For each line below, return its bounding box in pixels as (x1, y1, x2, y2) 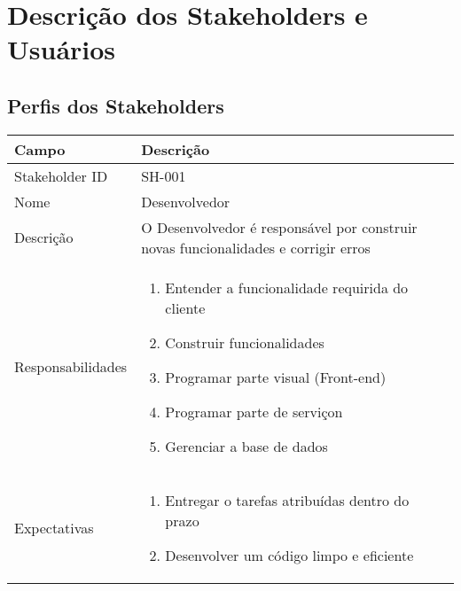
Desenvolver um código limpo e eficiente (165, 544, 414, 565)
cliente (165, 297, 206, 318)
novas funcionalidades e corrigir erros (141, 237, 371, 258)
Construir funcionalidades (165, 331, 324, 353)
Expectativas (14, 517, 94, 538)
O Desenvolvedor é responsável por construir (141, 216, 418, 237)
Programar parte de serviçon (165, 400, 343, 422)
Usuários (7, 31, 116, 67)
